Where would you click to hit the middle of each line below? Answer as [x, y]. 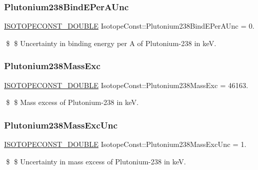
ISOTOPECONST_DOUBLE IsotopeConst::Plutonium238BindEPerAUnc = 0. [129, 26]
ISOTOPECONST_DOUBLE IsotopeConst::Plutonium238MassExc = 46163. [126, 85]
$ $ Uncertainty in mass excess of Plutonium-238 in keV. [96, 161]
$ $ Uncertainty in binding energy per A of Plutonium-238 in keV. [111, 43]
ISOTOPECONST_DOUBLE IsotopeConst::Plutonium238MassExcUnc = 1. [125, 144]
